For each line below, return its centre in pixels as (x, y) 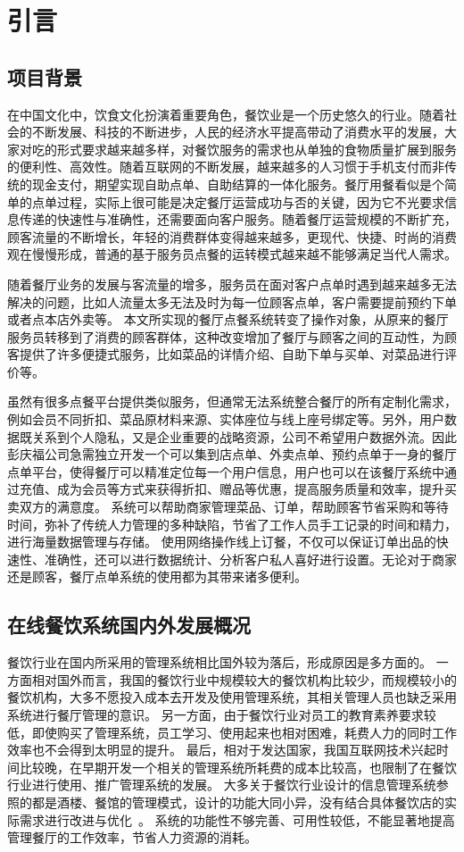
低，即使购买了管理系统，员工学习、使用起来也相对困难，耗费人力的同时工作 (232, 732)
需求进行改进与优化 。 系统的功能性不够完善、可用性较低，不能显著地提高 (237, 819)
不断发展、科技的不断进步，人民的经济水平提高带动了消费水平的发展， (238, 132)
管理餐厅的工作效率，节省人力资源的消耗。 (132, 837)
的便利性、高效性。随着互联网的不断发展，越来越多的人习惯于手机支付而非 (226, 167)
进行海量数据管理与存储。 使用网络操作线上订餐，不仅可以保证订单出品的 (222, 542)
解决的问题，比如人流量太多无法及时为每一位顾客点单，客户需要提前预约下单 (232, 301)
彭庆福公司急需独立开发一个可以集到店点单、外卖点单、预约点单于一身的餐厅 (232, 454)
